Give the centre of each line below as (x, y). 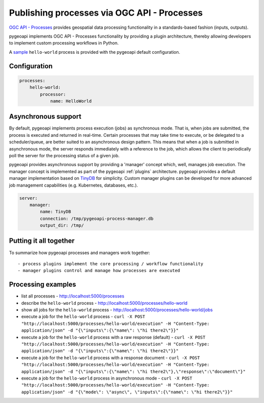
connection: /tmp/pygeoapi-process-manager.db (97, 218)
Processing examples (43, 285)
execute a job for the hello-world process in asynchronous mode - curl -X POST (107, 378)
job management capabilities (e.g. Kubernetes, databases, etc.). (74, 185)
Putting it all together (42, 241)
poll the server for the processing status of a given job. (64, 155)
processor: (53, 94)
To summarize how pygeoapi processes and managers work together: (79, 253)
